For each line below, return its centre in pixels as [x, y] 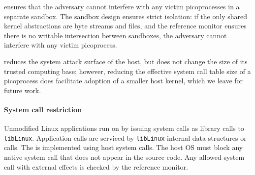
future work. [23, 90]
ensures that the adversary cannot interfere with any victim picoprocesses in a [122, 6]
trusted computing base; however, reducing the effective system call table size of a [127, 71]
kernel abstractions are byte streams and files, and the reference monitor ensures [125, 26]
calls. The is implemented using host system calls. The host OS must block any [124, 147]
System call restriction [43, 109]
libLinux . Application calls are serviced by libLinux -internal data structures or [125, 137]
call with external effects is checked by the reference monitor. [96, 166]
